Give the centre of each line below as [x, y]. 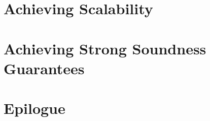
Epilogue [34, 108]
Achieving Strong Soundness [105, 48]
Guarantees [44, 68]
